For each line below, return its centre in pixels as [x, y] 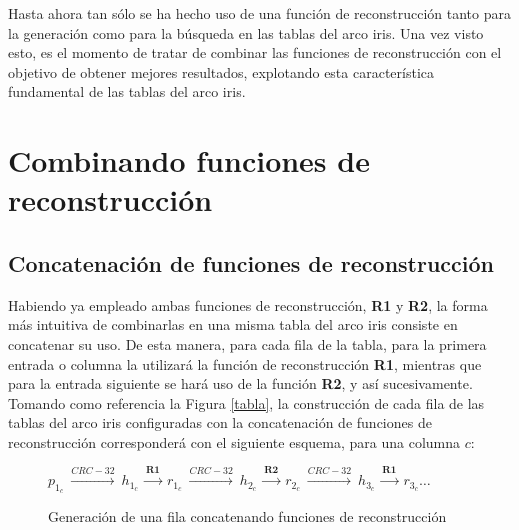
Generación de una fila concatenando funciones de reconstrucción [247, 516]
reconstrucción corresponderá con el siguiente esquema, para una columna [234, 441]
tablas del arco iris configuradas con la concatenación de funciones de [220, 422]
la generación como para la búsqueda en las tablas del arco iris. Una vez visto [246, 32]
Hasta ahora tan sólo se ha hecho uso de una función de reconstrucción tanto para [259, 13]
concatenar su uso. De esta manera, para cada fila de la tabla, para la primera [247, 343]
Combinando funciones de [189, 160]
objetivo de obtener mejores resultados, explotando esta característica [221, 71]
